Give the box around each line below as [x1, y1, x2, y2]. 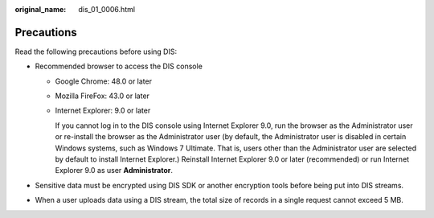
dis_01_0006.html [78, 5, 136, 14]
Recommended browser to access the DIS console [35, 61, 203, 72]
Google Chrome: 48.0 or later [55, 76, 153, 86]
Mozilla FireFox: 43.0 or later [55, 91, 150, 101]
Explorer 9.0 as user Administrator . [55, 166, 173, 175]
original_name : [14, 5, 67, 14]
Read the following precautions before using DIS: [14, 47, 177, 56]
